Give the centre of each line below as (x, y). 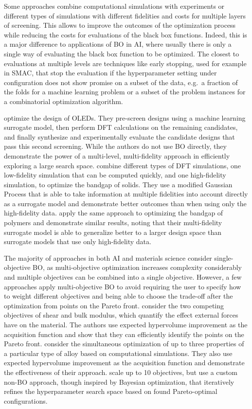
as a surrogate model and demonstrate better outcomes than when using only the (125, 203)
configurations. (26, 400)
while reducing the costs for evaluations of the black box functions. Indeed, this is (126, 34)
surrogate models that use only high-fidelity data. (78, 241)
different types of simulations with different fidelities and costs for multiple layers (125, 15)
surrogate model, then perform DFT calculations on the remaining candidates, (121, 127)
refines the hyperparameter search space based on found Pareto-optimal (111, 391)
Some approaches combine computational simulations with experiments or (114, 6)
